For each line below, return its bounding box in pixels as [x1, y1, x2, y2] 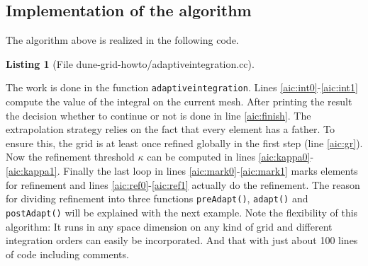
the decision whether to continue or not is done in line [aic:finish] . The [6, 108, 311, 122]
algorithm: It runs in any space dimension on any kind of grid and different [6, 219, 333, 233]
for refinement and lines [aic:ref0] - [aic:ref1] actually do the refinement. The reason [6, 177, 360, 192]
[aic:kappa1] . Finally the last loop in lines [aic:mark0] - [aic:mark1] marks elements [6, 163, 358, 178]
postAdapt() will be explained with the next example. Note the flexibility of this [6, 204, 358, 219]
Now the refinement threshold [6, 149, 135, 164]
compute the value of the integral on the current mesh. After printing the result [6, 94, 352, 109]
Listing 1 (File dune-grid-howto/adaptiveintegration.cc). [6, 56, 255, 71]
